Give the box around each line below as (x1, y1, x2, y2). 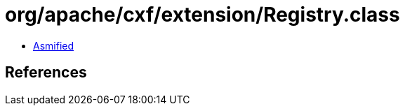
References (5, 64, 87, 82)
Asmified (33, 39, 74, 52)
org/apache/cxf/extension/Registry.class (5, 3, 400, 27)
